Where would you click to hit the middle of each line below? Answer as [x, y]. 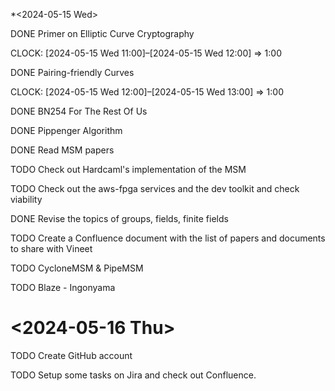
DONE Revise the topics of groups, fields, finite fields [119, 218]
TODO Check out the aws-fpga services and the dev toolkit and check [155, 188]
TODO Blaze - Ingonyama [63, 287]
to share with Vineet [51, 248]
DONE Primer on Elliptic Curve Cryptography [102, 33]
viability [26, 199]
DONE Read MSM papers [62, 150]
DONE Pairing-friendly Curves [72, 72]
